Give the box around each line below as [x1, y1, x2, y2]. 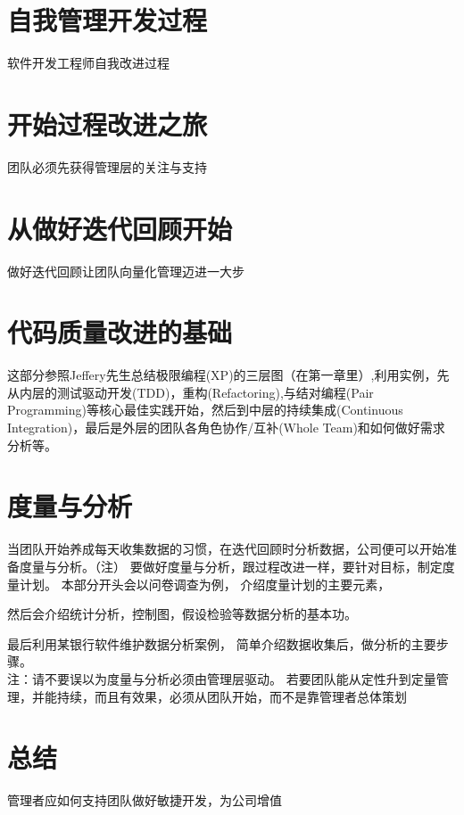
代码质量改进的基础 [7, 314, 233, 350]
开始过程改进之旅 [7, 105, 208, 142]
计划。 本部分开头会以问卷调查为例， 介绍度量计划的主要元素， [19, 574, 391, 593]
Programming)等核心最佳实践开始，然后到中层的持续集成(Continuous [7, 400, 403, 419]
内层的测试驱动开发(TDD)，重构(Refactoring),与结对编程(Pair [19, 383, 374, 401]
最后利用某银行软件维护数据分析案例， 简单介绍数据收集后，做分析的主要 [7, 634, 436, 653]
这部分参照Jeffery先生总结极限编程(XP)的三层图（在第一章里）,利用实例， [7, 366, 437, 384]
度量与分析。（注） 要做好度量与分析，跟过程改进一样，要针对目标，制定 [19, 556, 443, 575]
